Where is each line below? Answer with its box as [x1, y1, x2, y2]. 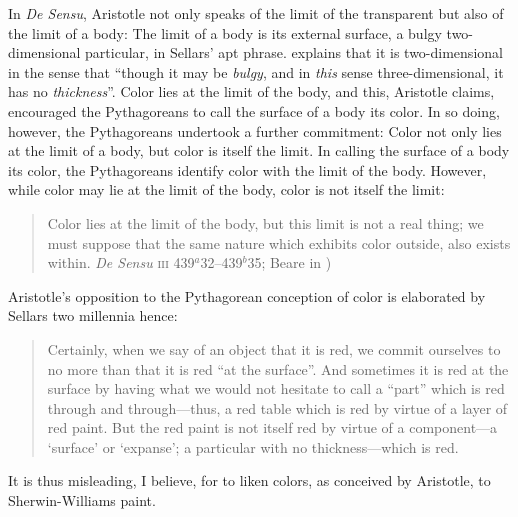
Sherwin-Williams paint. [8, 490, 156, 511]
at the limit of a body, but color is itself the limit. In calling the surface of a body [8, 140, 510, 161]
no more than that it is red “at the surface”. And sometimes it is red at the [47, 358, 509, 379]
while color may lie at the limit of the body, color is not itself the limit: [8, 179, 445, 200]
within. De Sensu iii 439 [47, 252, 195, 273]
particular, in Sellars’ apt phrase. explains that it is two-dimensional [85, 42, 503, 63]
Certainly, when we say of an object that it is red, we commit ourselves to [47, 338, 501, 359]
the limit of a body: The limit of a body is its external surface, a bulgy [8, 22, 442, 43]
